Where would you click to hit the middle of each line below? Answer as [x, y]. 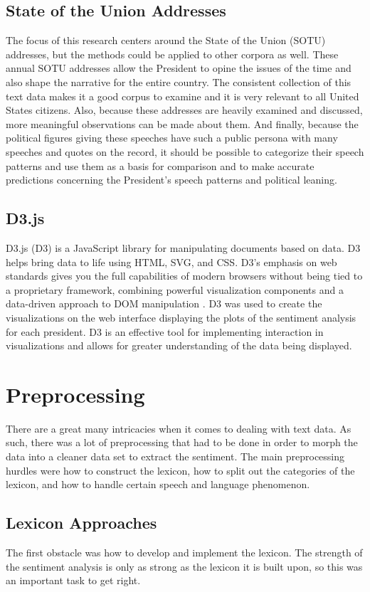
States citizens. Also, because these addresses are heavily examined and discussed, [184, 110]
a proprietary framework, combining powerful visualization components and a [175, 289]
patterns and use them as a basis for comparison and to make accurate [160, 165]
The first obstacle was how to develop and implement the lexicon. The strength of [184, 552]
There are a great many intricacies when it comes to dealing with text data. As [179, 428]
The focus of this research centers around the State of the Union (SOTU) [166, 40]
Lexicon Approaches [81, 523]
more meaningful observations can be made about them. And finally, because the [182, 123]
